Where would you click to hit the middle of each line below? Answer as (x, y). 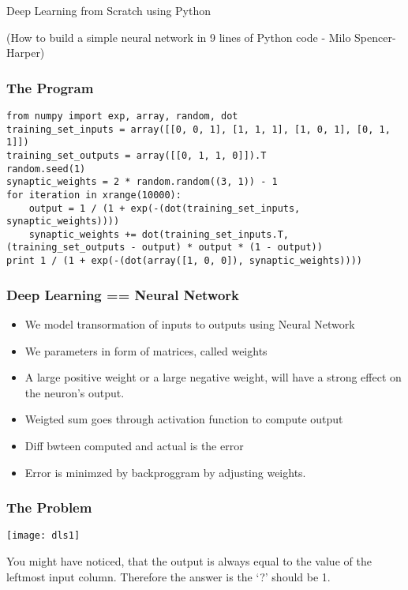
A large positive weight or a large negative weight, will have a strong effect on (213, 377)
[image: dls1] (43, 536)
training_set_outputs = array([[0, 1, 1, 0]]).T (137, 155)
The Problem (49, 507)
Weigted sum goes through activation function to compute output (184, 419)
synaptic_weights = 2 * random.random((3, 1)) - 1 (142, 182)
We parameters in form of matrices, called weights (146, 350)
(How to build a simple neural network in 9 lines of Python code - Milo (179, 37)
